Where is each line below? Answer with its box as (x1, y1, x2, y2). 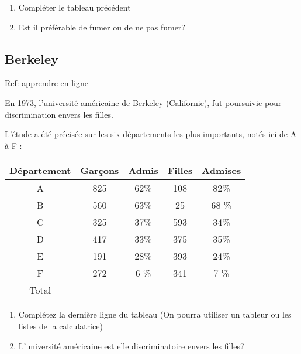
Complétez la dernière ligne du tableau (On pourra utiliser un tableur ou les (18, 308, 292, 321)
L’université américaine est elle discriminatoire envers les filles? (18, 339, 244, 352)
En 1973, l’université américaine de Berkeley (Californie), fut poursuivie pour (5, 96, 282, 108)
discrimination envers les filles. (5, 108, 113, 120)
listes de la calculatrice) (18, 319, 103, 332)
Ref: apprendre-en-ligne (5, 77, 89, 89)
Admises (202, 164, 241, 178)
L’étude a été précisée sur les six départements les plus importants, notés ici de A (5, 128, 297, 140)
